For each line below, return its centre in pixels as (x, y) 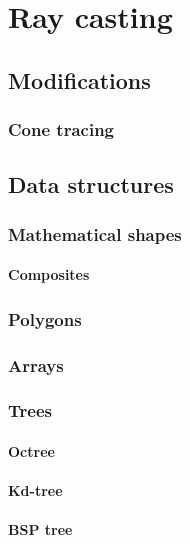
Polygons (45, 318)
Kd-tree (35, 490)
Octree (31, 450)
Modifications (79, 79)
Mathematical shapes (95, 233)
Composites (49, 274)
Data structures (91, 184)
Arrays (36, 364)
